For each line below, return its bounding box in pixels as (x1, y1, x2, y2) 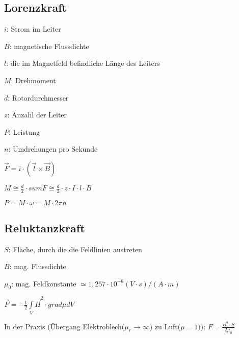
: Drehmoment (11, 75, 56, 85)
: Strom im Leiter (6, 23, 61, 34)
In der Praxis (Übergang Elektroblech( (4, 321, 125, 331)
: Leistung (9, 126, 40, 137)
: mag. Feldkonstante (11, 278, 76, 288)
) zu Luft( (149, 321, 181, 331)
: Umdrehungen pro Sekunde (8, 143, 98, 154)
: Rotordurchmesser (8, 92, 69, 103)
